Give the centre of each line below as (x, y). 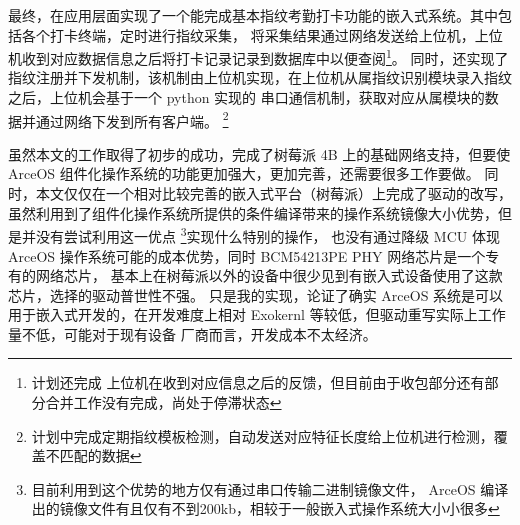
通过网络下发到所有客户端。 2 (132, 119)
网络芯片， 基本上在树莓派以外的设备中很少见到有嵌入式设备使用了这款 (269, 275)
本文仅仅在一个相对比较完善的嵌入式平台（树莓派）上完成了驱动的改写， (273, 193)
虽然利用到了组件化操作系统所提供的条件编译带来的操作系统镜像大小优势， (253, 212)
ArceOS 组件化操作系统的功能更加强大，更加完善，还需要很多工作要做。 (244, 173)
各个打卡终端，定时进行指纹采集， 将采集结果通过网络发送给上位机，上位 (262, 34)
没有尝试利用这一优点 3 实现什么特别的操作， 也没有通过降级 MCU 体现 (267, 234)
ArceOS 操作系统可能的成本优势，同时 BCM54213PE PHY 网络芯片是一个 (247, 255)
